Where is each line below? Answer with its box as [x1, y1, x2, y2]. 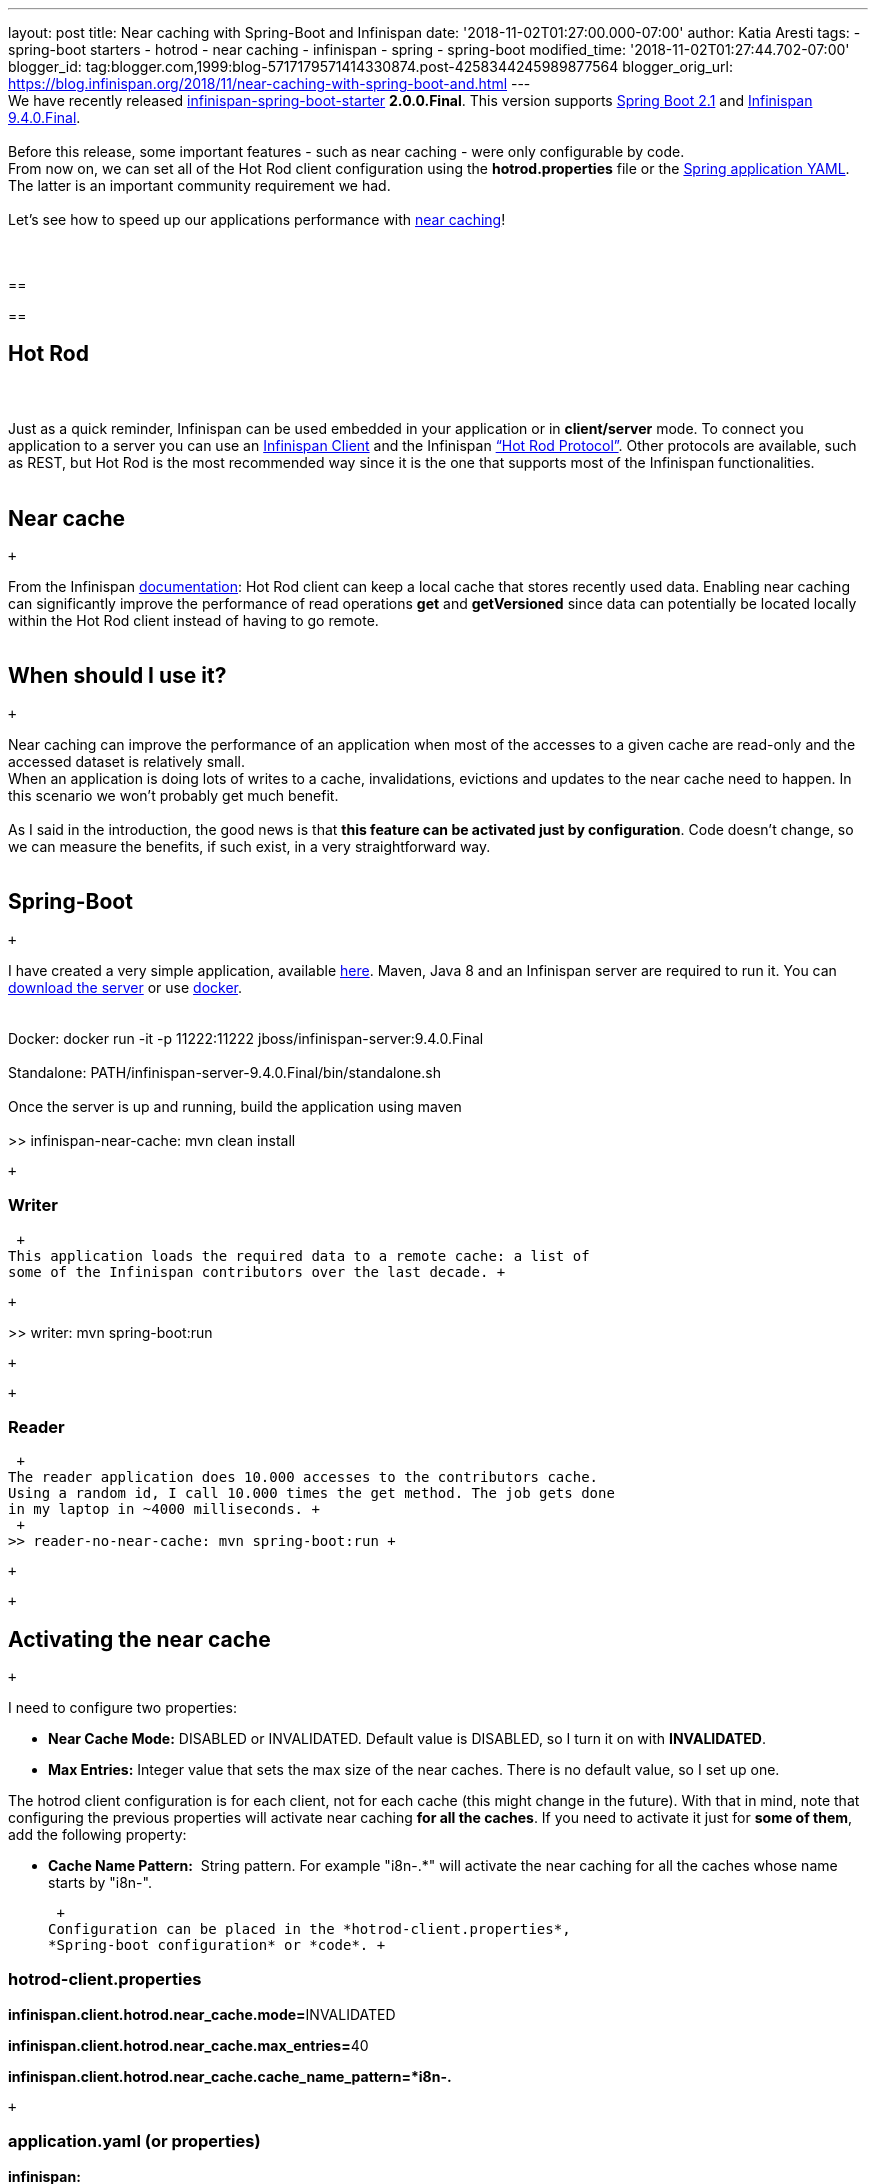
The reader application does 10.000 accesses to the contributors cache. [8, 1469, 599, 1486]
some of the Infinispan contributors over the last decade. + [8, 1263, 506, 1280]
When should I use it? [8, 663, 227, 689]
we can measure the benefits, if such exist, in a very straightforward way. [8, 837, 491, 855]
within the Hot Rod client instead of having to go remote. [8, 612, 379, 630]
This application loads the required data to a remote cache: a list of [8, 1247, 590, 1264]
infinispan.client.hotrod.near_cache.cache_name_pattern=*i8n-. [8, 2067, 452, 2085]
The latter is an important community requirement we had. [8, 177, 391, 194]
